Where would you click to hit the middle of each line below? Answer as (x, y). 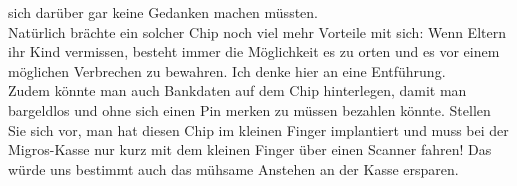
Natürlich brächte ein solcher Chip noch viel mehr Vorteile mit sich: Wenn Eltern (257, 31)
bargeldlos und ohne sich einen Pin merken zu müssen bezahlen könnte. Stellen (249, 109)
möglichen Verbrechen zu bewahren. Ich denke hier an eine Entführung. (227, 70)
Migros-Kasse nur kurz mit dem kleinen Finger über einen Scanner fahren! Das (250, 149)
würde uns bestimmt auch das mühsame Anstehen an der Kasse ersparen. (233, 168)
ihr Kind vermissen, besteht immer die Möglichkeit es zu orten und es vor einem (254, 51)
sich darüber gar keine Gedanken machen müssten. (163, 12)
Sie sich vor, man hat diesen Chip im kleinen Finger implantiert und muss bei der (258, 129)
